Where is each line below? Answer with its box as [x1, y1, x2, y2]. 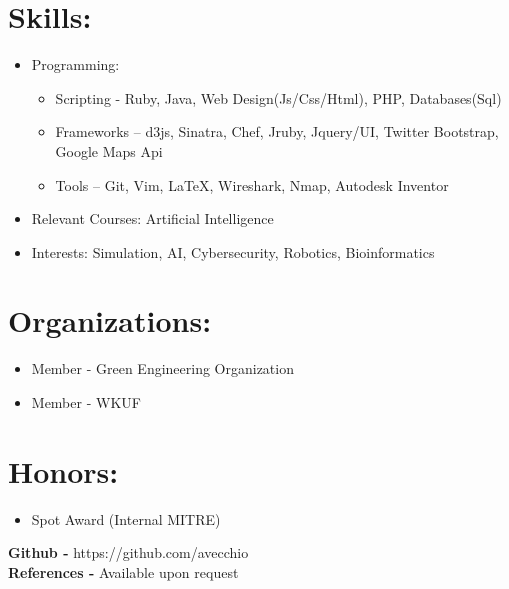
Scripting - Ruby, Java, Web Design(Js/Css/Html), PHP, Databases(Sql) [55, 87, 502, 108]
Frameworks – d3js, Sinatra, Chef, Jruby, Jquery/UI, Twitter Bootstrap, [55, 121, 499, 142]
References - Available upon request [8, 561, 239, 582]
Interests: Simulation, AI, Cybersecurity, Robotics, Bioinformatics [31, 241, 435, 262]
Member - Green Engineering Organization [31, 358, 294, 379]
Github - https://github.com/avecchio [8, 542, 249, 563]
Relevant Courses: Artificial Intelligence [31, 208, 274, 229]
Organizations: [8, 300, 212, 341]
